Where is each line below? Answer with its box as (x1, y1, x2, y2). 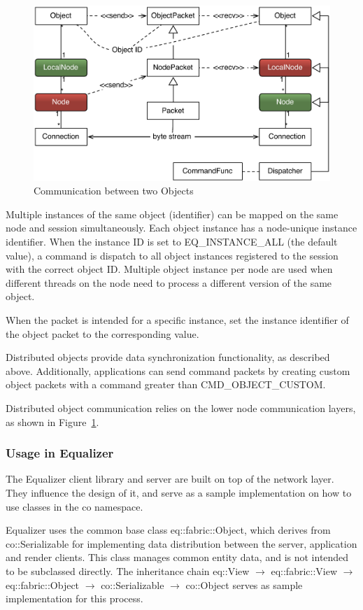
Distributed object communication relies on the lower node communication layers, (6, 400, 356, 415)
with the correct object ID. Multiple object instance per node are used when (6, 262, 333, 276)
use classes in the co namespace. (6, 499, 143, 513)
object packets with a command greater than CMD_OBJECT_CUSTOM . (6, 377, 326, 392)
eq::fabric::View (271, 563, 338, 578)
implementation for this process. (6, 591, 143, 606)
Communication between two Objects (34, 183, 194, 198)
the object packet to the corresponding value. (6, 326, 199, 341)
